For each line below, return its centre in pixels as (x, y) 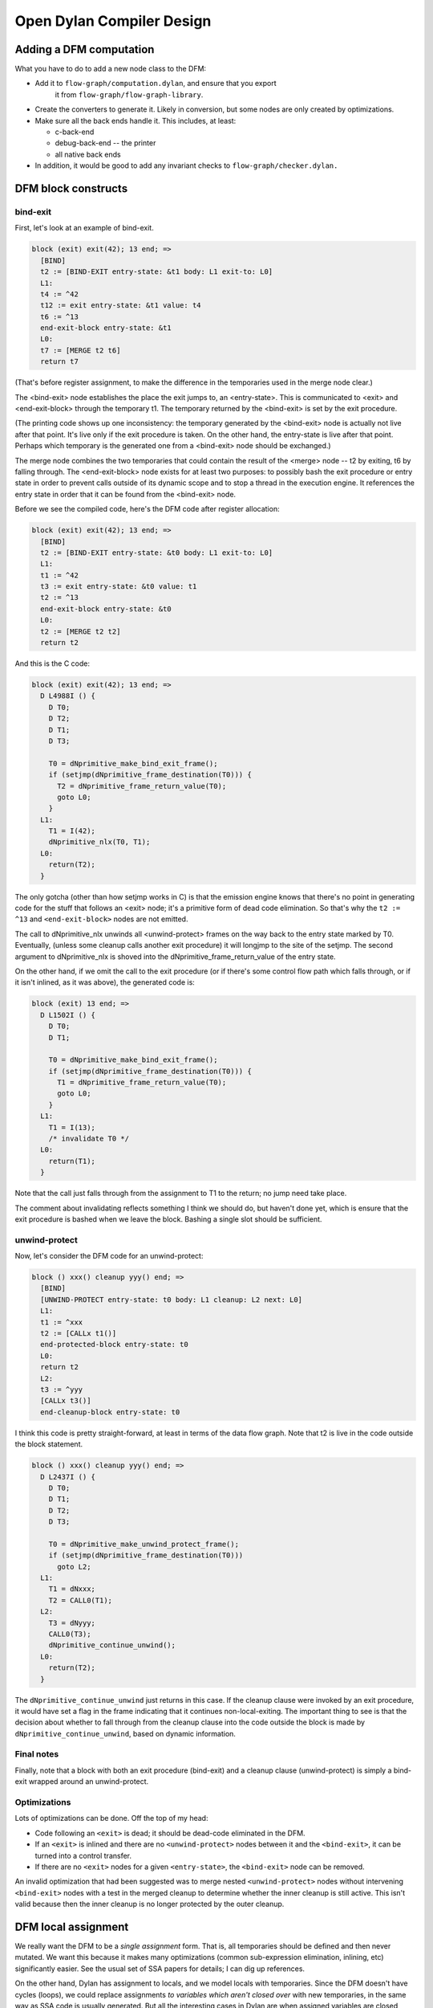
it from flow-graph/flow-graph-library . (129, 94)
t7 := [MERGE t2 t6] (81, 350)
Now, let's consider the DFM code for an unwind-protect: (109, 1256)
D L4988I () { (68, 696)
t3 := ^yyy (62, 1389)
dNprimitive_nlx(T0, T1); (99, 842)
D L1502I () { (68, 1015)
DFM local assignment (72, 1926)
